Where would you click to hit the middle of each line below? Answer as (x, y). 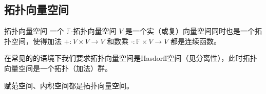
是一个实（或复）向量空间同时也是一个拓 (194, 31)
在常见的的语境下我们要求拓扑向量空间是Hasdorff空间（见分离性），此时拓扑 (131, 58)
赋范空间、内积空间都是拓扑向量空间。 (69, 85)
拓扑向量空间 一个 (34, 31)
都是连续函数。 (195, 41)
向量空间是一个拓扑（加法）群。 (58, 68)
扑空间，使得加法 (33, 41)
